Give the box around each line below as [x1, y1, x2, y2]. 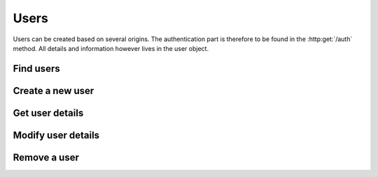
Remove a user [13, 151, 80, 163]
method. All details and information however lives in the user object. [13, 44, 209, 52]
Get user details [13, 107, 84, 118]
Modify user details [13, 129, 100, 141]
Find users [13, 63, 60, 75]
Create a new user [13, 84, 94, 97]
